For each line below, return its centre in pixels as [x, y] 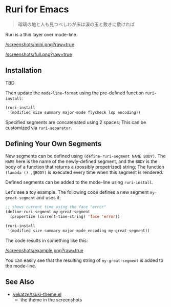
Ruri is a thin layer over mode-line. [41, 34]
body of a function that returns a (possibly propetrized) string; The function [85, 167]
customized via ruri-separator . [39, 128]
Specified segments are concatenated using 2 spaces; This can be [76, 122]
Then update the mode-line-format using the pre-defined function [75, 93]
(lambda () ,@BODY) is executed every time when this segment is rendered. [84, 172]
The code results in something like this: [47, 240]
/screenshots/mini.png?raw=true [40, 44]
